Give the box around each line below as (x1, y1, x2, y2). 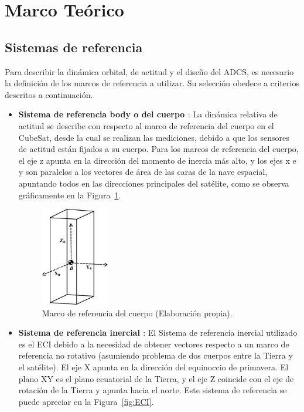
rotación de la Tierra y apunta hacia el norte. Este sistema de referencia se (18, 384, 287, 396)
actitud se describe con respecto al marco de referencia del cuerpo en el (18, 119, 274, 131)
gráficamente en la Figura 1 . (18, 188, 121, 201)
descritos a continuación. (5, 88, 93, 100)
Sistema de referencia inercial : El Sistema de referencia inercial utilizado (18, 326, 298, 339)
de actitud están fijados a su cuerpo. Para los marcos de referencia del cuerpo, (18, 143, 299, 155)
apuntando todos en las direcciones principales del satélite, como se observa (18, 177, 289, 189)
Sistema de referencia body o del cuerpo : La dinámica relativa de (18, 108, 278, 120)
